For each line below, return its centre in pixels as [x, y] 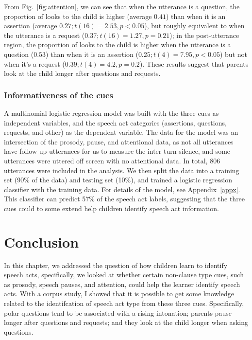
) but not [233, 54]
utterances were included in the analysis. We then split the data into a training [122, 170]
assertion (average [31, 26]
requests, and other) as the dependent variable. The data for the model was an [121, 132]
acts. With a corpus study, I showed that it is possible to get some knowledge [119, 294]
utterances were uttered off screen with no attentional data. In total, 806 [112, 160]
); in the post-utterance [204, 35]
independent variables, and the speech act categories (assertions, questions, [115, 122]
